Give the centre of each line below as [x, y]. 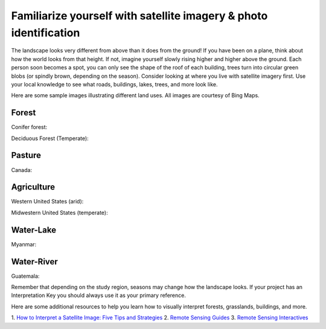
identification [46, 33]
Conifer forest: [29, 127]
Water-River [35, 262]
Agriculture [33, 187]
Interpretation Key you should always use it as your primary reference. [99, 295]
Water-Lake [34, 230]
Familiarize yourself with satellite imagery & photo [139, 16]
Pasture [26, 155]
